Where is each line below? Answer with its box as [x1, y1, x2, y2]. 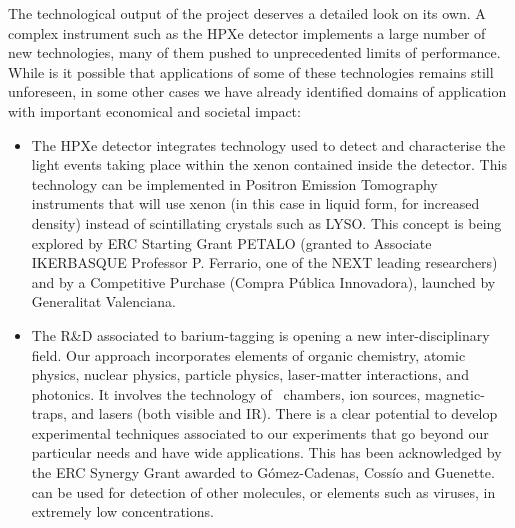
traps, [31, 403, 67, 424]
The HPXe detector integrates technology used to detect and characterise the [31, 134, 506, 155]
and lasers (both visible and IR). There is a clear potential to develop [71, 403, 498, 424]
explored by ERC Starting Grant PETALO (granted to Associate [31, 232, 432, 253]
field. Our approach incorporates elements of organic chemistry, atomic [31, 344, 466, 365]
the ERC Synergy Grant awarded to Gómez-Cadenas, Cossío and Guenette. [31, 462, 495, 483]
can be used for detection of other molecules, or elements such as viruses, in [31, 481, 496, 502]
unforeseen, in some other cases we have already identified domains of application [8, 81, 507, 102]
